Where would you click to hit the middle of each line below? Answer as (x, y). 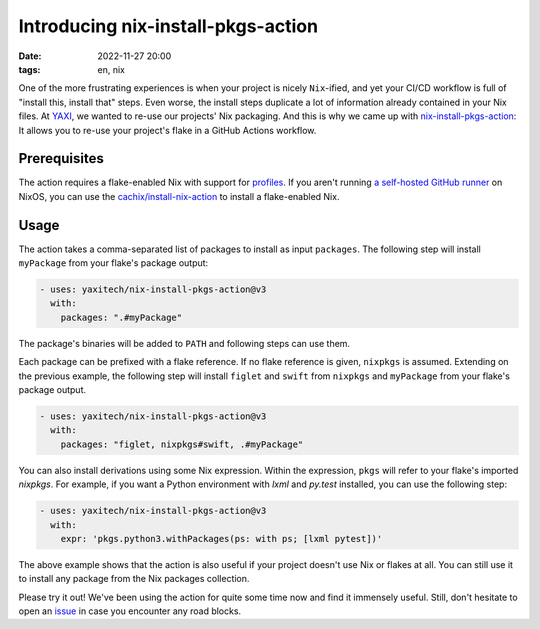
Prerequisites (61, 158)
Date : (30, 56)
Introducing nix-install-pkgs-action (168, 26)
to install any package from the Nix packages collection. (134, 579)
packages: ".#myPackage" (121, 317)
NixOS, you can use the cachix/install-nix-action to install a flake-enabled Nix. (179, 196)
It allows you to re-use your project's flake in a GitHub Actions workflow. (167, 130)
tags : (29, 69)
